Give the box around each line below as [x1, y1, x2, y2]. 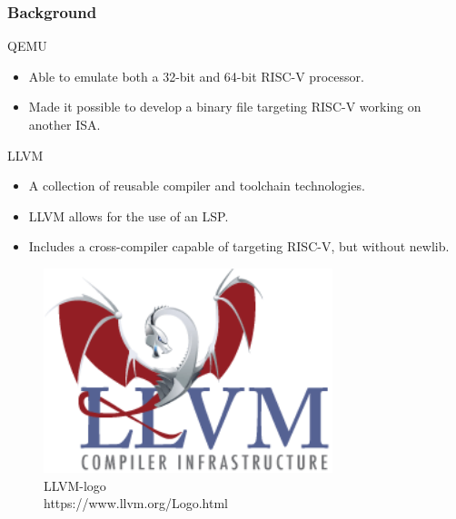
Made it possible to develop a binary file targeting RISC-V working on [28, 97, 421, 116]
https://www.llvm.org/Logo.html [44, 494, 228, 513]
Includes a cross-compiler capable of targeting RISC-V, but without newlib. [28, 237, 450, 256]
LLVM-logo [44, 475, 106, 495]
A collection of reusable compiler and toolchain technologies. [28, 176, 365, 195]
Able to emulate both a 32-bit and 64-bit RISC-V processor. [28, 66, 364, 85]
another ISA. [28, 115, 101, 133]
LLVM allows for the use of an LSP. [28, 206, 229, 225]
